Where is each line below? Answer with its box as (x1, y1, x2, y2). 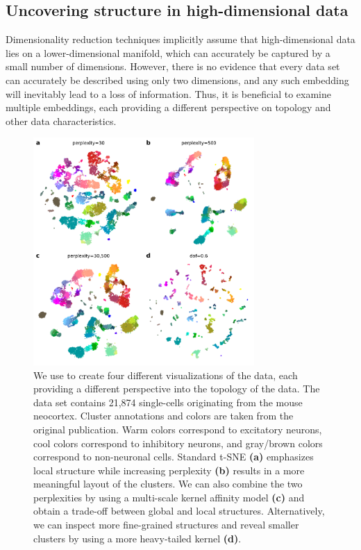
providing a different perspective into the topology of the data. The (33, 381, 320, 396)
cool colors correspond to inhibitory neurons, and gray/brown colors (33, 435, 323, 450)
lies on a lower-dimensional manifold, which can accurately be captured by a (6, 45, 330, 60)
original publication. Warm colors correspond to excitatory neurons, (33, 422, 322, 436)
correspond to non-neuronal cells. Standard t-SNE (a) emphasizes (33, 449, 314, 464)
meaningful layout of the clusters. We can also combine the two (33, 476, 303, 491)
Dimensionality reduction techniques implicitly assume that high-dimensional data (6, 32, 355, 47)
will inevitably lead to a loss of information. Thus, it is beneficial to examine (6, 86, 331, 101)
